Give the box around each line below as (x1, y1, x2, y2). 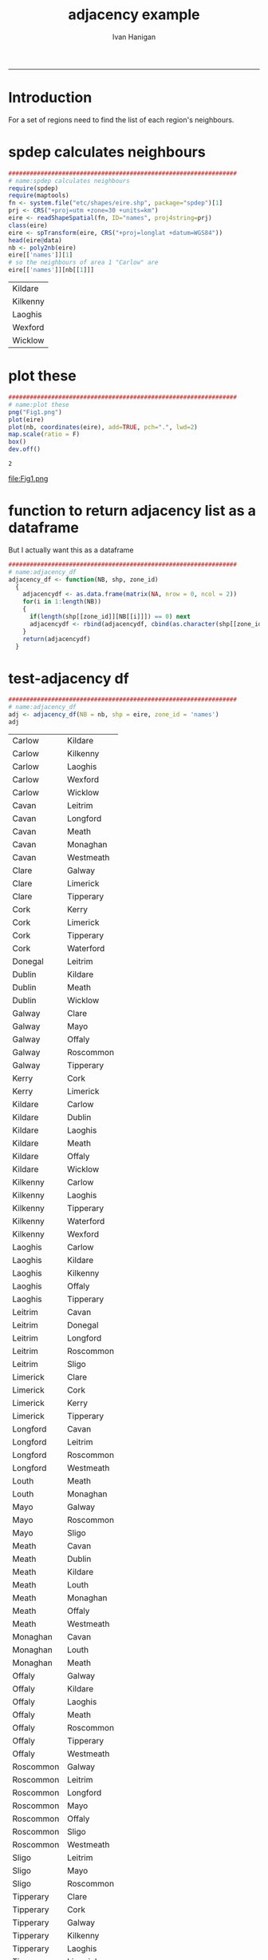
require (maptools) (8, 192, 69, 200)
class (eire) (8, 221, 48, 229)
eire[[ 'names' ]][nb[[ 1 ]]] (8, 266, 94, 274)
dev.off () (8, 445, 41, 453)
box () (8, 438, 26, 446)
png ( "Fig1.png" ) (8, 408, 62, 416)
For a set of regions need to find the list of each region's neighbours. (8, 114, 235, 125)
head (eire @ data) (8, 236, 62, 245)
